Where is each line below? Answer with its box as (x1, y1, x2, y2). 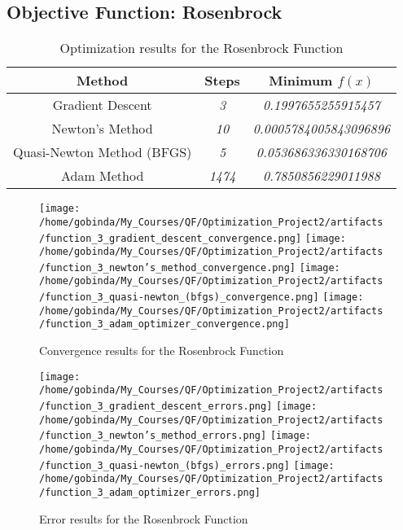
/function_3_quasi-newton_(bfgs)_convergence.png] (39, 291, 319, 304)
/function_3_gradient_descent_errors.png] (39, 401, 273, 413)
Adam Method (60, 166, 144, 186)
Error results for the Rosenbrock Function (39, 510, 248, 527)
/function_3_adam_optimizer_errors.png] (39, 486, 261, 498)
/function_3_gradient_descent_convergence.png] (39, 232, 302, 244)
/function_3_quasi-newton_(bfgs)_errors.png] (39, 459, 290, 471)
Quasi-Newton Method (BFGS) (13, 142, 192, 162)
